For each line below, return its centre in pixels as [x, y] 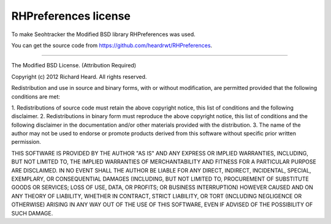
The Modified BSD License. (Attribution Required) [74, 65]
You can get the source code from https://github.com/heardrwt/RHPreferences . [112, 45]
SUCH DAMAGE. [32, 213]
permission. [26, 142]
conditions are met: [36, 96]
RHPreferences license [71, 16]
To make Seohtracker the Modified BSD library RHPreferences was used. [103, 34]
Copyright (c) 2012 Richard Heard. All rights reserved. [79, 77]
